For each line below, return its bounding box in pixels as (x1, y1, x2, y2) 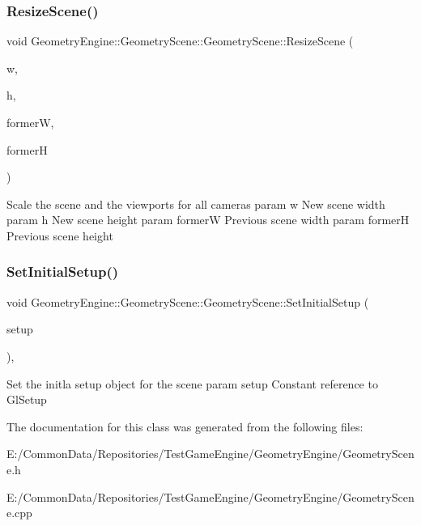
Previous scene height (6, 227, 113, 244)
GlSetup (6, 391, 47, 408)
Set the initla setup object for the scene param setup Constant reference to (6, 375, 378, 392)
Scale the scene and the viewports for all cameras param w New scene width (6, 195, 385, 212)
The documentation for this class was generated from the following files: (6, 418, 364, 435)
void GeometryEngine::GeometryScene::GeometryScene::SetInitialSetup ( (6, 293, 369, 310)
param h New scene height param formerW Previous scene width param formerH (6, 211, 410, 228)
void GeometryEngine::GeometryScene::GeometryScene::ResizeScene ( (6, 32, 354, 49)
